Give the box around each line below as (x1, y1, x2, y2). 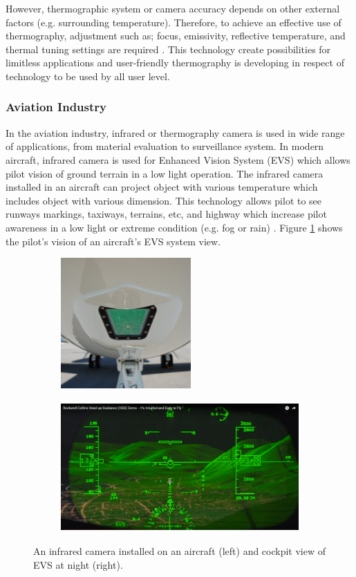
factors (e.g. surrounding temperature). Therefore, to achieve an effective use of (6, 15, 341, 29)
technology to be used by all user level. (6, 68, 170, 83)
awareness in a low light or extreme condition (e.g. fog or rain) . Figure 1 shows (6, 220, 343, 234)
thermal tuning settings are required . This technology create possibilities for (6, 41, 331, 56)
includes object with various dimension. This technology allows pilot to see (6, 193, 322, 207)
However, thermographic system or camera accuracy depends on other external (6, 1, 340, 15)
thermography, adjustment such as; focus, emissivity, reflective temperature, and (6, 28, 346, 43)
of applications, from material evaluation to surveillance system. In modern (6, 139, 324, 153)
